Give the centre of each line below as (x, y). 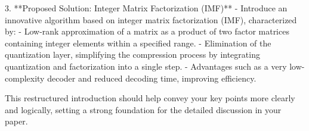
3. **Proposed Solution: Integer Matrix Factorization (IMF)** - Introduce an (146, 8)
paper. (16, 121)
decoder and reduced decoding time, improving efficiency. (152, 78)
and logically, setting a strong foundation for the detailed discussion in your (143, 109)
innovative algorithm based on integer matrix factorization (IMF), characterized (151, 19)
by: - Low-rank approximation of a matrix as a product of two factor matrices (147, 31)
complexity (25, 78)
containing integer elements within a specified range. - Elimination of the (138, 43)
